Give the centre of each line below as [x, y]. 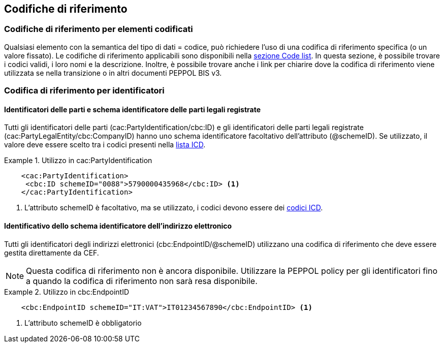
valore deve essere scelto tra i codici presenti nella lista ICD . [105, 145]
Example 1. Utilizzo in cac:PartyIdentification [78, 161]
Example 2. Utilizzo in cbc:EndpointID [67, 292]
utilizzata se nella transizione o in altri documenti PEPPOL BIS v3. [113, 73]
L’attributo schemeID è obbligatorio [83, 323]
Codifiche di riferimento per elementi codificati [99, 29]
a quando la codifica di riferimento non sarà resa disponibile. [142, 281]
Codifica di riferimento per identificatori [84, 91]
